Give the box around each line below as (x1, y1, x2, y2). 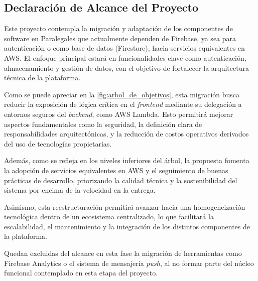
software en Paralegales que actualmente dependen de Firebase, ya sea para (4, 33, 236, 43)
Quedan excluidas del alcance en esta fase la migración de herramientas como (4, 248, 242, 258)
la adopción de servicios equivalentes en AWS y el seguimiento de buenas (4, 165, 228, 175)
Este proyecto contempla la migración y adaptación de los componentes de (4, 23, 233, 34)
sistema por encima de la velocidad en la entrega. (4, 185, 156, 195)
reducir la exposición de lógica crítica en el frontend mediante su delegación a (4, 99, 242, 109)
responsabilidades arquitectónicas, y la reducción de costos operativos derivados (4, 128, 249, 139)
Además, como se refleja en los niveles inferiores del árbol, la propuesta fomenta (4, 155, 249, 166)
